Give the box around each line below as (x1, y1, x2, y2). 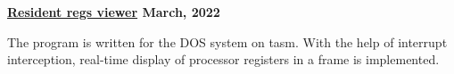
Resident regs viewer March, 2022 (7, 3, 220, 21)
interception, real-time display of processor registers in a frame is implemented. (7, 50, 440, 69)
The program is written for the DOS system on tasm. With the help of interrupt (7, 32, 448, 51)
